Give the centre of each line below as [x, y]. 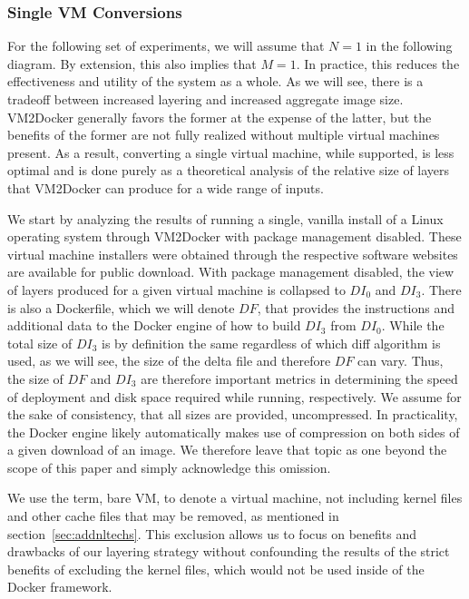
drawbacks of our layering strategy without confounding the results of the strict [229, 551]
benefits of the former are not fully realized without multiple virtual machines [224, 135]
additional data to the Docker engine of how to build [154, 325]
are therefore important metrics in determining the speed [299, 378]
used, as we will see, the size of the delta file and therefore [169, 361]
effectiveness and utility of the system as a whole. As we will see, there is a [215, 81]
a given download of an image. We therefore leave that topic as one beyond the [227, 450]
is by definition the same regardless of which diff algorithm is [271, 343]
